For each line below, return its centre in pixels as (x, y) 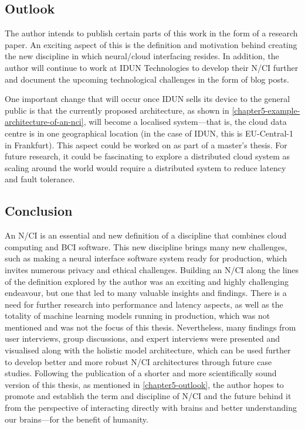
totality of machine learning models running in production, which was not (138, 316)
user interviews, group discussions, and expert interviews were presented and (143, 338)
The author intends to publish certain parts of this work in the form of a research (151, 33)
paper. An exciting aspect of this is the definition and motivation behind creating (151, 44)
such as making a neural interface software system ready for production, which (146, 258)
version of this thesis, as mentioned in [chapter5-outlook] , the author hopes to (144, 384)
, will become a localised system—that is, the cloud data (185, 122)
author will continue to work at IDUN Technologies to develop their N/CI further (152, 67)
